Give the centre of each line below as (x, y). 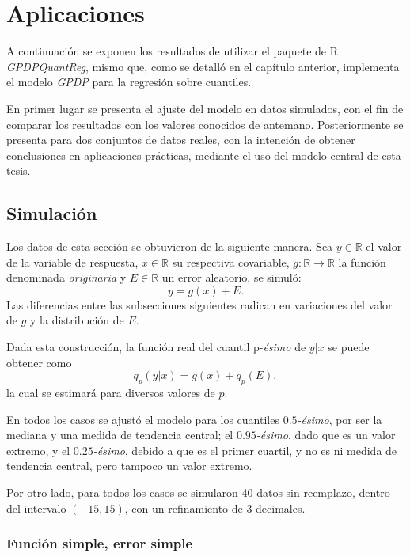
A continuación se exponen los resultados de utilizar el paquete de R (173, 51)
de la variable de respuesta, (72, 261)
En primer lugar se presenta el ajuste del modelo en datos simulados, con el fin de (205, 108)
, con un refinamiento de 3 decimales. (215, 508)
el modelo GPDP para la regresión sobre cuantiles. (129, 82)
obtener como (39, 362)
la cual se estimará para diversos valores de (111, 393)
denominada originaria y (66, 277)
